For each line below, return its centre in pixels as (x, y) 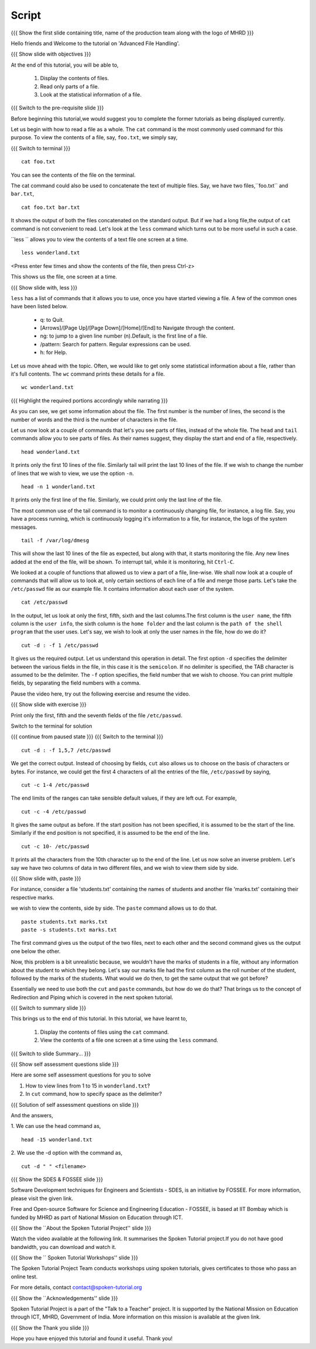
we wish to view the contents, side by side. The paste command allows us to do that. (114, 908)
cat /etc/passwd (44, 602)
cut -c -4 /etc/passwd (54, 811)
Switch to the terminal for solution (51, 726)
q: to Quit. (52, 319)
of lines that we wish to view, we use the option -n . (72, 473)
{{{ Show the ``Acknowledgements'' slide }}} (64, 1298)
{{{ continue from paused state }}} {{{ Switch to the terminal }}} (87, 737)
